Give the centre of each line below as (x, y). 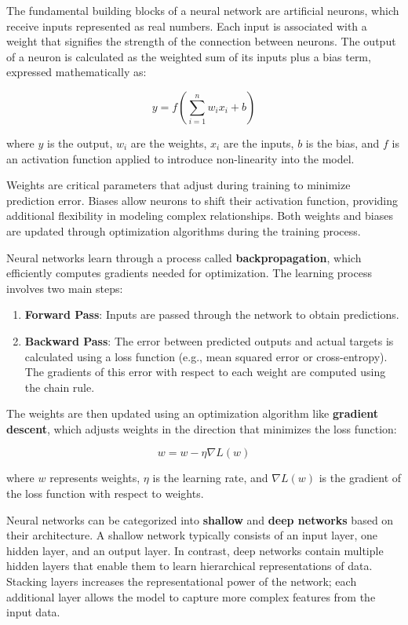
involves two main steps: (65, 288)
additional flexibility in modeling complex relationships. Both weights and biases (200, 216)
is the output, (80, 143)
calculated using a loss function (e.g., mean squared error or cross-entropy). (206, 356)
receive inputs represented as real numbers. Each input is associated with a (187, 26)
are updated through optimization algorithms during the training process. (184, 230)
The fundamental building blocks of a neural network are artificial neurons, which (203, 10)
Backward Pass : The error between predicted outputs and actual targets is (209, 340)
